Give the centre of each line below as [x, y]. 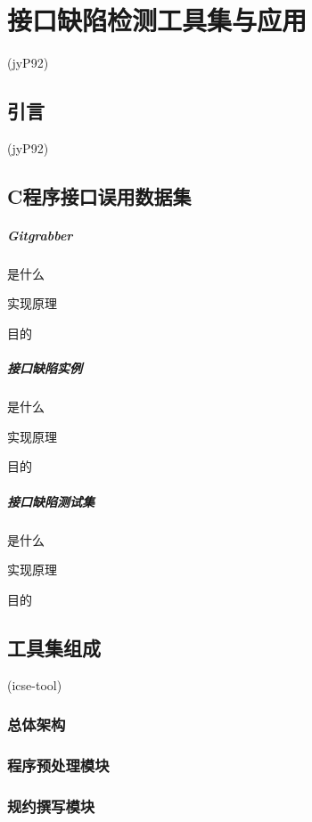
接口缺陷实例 [45, 368]
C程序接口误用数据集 [99, 195]
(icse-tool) [35, 684]
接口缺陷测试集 [51, 501]
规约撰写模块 [51, 806]
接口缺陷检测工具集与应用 [157, 20]
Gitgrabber [40, 235]
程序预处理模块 [58, 765]
